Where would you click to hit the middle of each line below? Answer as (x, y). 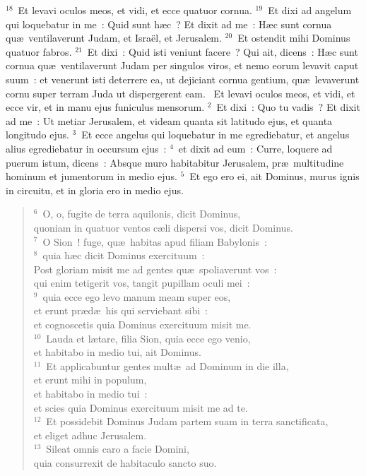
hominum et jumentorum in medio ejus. (91, 176)
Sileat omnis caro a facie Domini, (118, 449)
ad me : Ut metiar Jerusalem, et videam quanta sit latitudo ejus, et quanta (169, 120)
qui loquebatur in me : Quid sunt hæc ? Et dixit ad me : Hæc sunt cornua (169, 24)
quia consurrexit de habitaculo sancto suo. (125, 463)
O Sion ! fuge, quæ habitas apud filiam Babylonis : (155, 241)
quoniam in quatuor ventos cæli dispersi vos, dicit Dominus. (163, 227)
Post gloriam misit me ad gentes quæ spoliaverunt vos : (155, 269)
